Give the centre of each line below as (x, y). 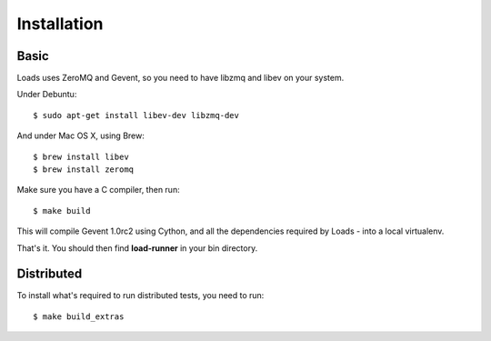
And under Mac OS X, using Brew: (80, 135)
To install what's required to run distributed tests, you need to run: (140, 296)
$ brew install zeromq (84, 170)
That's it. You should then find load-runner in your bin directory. (137, 248)
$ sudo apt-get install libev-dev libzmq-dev (136, 115)
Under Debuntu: (47, 95)
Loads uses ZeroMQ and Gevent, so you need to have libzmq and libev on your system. (180, 78)
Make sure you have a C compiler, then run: (99, 190)
